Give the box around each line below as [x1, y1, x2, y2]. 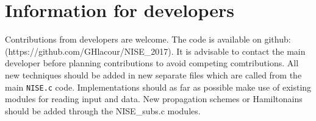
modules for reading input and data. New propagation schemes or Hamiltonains [5, 92, 303, 105]
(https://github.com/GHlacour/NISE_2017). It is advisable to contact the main [5, 44, 306, 57]
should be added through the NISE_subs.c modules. [5, 104, 201, 117]
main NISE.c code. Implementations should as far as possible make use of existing [5, 80, 312, 93]
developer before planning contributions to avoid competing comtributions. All [5, 57, 299, 69]
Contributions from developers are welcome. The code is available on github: [5, 33, 291, 46]
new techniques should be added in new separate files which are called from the [5, 68, 302, 81]
